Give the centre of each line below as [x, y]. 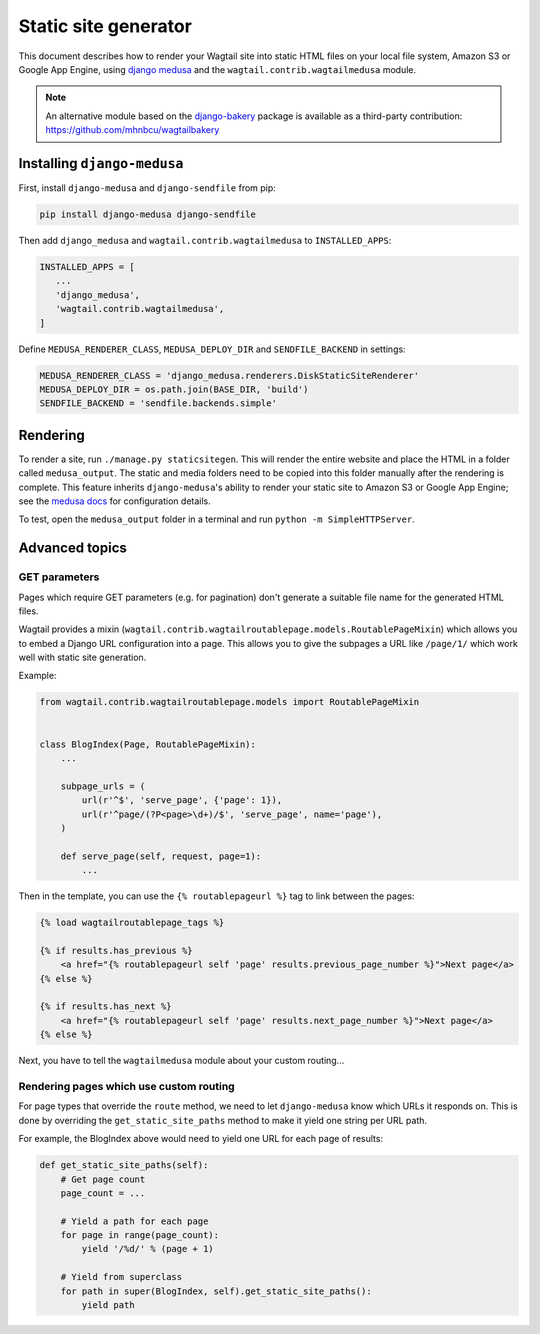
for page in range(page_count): [140, 1235]
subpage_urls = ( [103, 786]
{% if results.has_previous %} [116, 950]
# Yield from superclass [121, 1277]
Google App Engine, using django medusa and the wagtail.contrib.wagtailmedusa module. [217, 69]
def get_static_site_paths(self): [124, 1165]
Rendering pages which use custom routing [126, 1086]
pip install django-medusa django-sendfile [148, 214]
